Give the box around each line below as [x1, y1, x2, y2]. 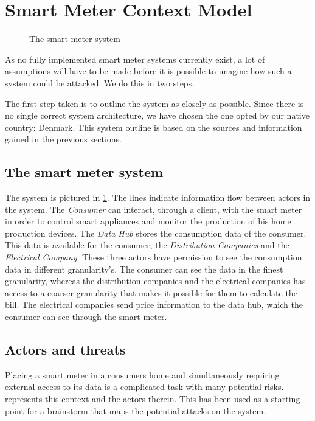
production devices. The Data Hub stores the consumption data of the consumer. [5, 226, 306, 239]
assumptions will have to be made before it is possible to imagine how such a [5, 64, 292, 77]
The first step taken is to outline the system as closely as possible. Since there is [5, 97, 304, 110]
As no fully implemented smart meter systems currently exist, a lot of [5, 52, 265, 65]
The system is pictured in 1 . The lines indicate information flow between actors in [5, 191, 311, 204]
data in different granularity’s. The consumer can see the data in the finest [5, 262, 283, 275]
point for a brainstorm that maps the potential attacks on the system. [5, 404, 266, 417]
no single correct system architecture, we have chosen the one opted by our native [5, 109, 310, 122]
